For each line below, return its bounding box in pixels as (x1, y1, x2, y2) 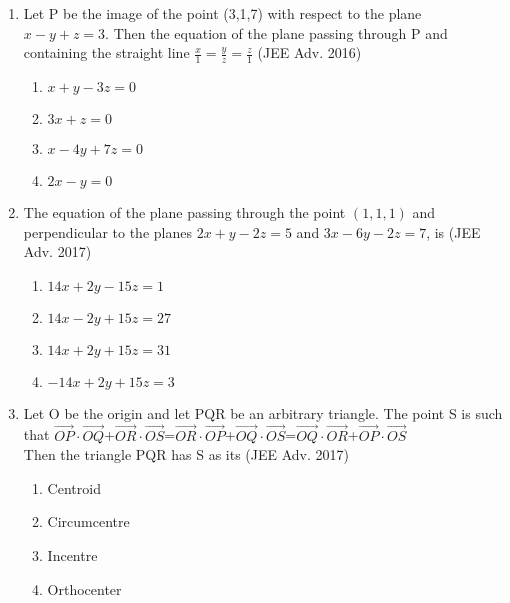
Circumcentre (47, 511, 130, 532)
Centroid (47, 477, 101, 498)
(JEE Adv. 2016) (257, 42, 362, 63)
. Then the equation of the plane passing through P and (105, 22, 448, 43)
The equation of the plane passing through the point (23, 202, 346, 223)
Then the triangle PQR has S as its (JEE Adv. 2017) (23, 444, 349, 465)
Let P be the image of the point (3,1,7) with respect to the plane (23, 3, 422, 23)
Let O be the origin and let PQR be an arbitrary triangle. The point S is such (23, 402, 503, 423)
